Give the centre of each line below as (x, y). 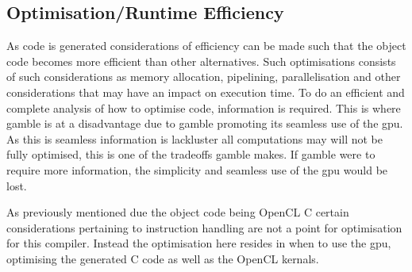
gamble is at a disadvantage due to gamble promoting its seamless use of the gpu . (205, 123)
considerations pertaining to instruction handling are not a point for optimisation (204, 227)
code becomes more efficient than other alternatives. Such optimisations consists (201, 61)
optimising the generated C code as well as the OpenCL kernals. (163, 258)
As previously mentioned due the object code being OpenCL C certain (178, 212)
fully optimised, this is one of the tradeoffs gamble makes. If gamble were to (191, 154)
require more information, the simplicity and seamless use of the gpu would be (197, 169)
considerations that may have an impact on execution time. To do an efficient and (206, 92)
